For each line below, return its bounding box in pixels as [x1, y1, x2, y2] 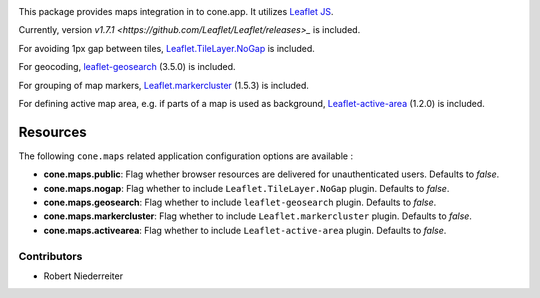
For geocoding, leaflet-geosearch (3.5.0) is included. [18, 61, 236, 73]
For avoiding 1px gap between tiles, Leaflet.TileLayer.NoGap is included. [18, 42, 315, 54]
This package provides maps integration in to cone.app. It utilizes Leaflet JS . [18, 6, 334, 17]
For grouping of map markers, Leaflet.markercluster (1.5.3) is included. [18, 79, 310, 91]
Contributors [18, 249, 83, 263]
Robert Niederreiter [43, 270, 124, 282]
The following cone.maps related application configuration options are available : [18, 150, 354, 162]
